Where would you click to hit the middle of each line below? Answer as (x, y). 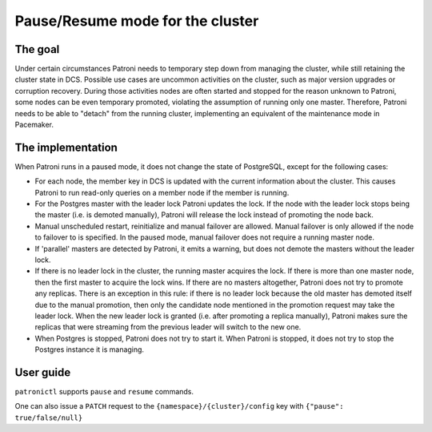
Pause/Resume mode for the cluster (137, 21)
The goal (37, 49)
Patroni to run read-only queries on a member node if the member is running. (162, 192)
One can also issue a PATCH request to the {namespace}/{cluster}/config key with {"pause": (179, 406)
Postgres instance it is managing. (89, 349)
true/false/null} (49, 418)
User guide (43, 372)
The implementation (66, 147)
